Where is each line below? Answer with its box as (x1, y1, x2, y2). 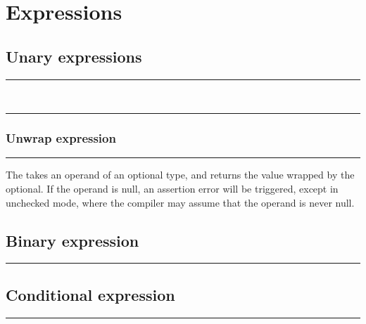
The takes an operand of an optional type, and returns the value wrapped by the (6, 167, 355, 182)
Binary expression (6, 229, 139, 251)
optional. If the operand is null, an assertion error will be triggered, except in (6, 181, 339, 195)
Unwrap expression (6, 129, 116, 147)
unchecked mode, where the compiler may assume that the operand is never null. (6, 195, 355, 209)
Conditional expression (6, 283, 175, 305)
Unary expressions (6, 45, 142, 67)
